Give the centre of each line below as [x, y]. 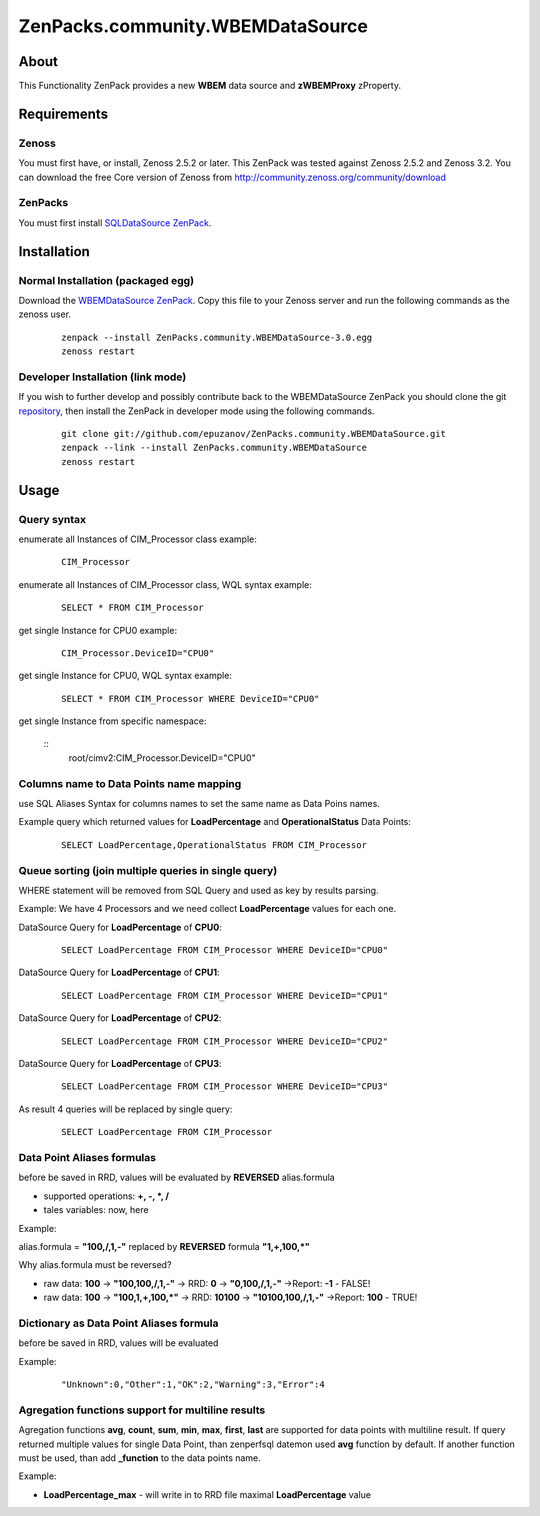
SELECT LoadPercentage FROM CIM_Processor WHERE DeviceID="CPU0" [225, 950]
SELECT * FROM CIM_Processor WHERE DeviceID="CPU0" [190, 698]
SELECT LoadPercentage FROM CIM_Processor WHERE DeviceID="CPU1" [225, 995]
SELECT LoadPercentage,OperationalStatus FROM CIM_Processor [214, 844]
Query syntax [52, 519]
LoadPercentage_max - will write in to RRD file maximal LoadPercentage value [207, 1494]
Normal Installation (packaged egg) [106, 280]
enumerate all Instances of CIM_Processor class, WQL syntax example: [165, 584]
